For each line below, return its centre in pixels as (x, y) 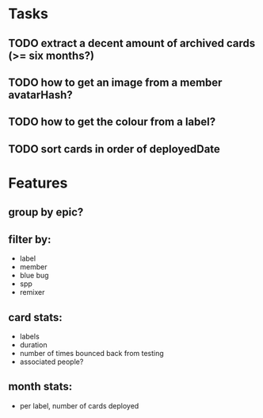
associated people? (51, 362)
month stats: (40, 387)
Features (38, 183)
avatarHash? (40, 95)
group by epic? (46, 213)
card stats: (36, 317)
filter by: (30, 239)
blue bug (34, 276)
